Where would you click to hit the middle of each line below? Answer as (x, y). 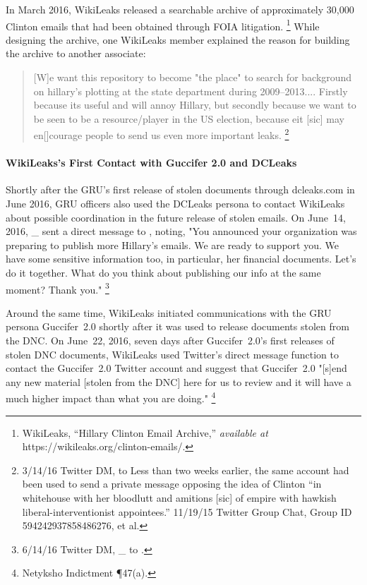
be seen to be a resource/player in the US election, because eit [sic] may (189, 118)
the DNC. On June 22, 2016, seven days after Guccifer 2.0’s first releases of (170, 340)
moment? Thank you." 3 (58, 288)
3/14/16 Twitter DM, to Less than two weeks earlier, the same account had (186, 470)
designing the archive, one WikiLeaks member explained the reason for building (178, 39)
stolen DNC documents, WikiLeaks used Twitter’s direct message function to (172, 354)
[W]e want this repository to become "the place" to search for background (193, 77)
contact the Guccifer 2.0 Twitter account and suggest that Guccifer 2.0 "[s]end (176, 368)
